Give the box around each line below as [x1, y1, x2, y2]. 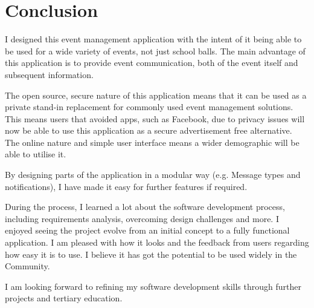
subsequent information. [5, 68, 94, 80]
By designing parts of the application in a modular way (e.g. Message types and [5, 168, 301, 181]
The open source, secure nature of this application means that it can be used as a [5, 88, 307, 101]
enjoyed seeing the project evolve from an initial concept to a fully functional [5, 224, 290, 237]
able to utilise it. [5, 148, 66, 160]
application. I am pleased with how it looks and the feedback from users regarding [5, 236, 309, 249]
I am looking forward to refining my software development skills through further [5, 280, 301, 292]
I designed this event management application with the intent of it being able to [5, 33, 302, 45]
